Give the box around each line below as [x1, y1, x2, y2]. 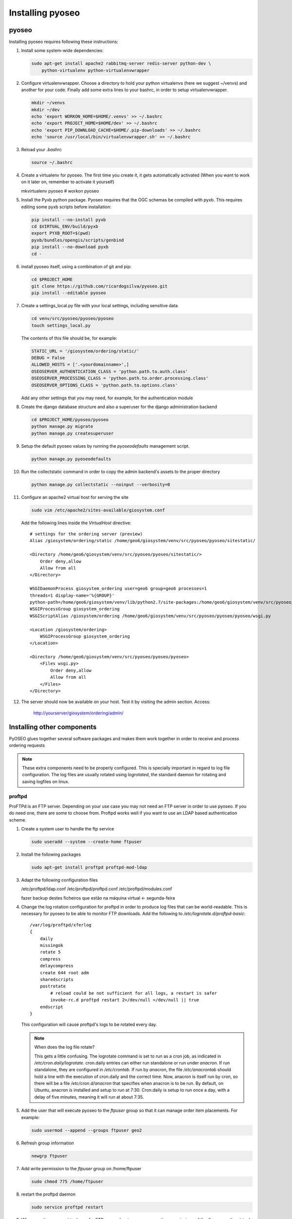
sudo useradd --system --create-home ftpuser [31, 839, 142, 845]
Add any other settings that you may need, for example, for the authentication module [21, 395, 193, 401]
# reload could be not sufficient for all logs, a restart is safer [50, 990, 218, 996]
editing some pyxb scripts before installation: [21, 204, 111, 210]
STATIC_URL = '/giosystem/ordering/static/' [31, 348, 140, 354]
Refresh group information [21, 1140, 74, 1146]
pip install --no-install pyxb [31, 217, 107, 222]
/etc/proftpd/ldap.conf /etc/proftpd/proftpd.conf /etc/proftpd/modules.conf [21, 886, 172, 892]
